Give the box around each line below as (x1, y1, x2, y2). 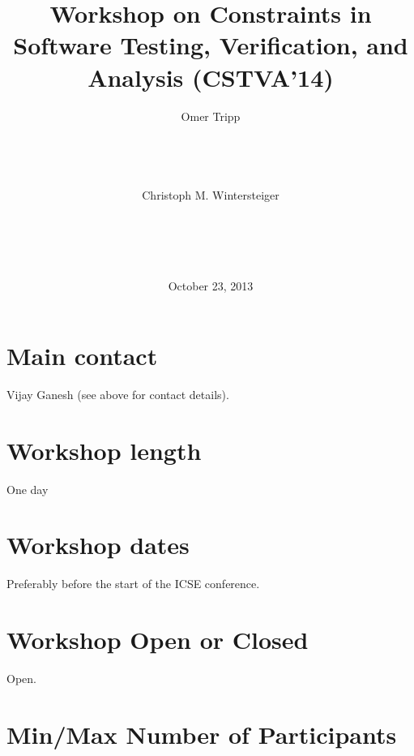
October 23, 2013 (168, 277, 254, 294)
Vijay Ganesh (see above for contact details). (6, 385, 229, 402)
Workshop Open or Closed (6, 623, 309, 656)
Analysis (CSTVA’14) (87, 60, 334, 93)
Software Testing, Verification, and (13, 28, 408, 62)
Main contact (6, 339, 158, 372)
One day (6, 480, 49, 497)
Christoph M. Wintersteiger (142, 187, 280, 204)
